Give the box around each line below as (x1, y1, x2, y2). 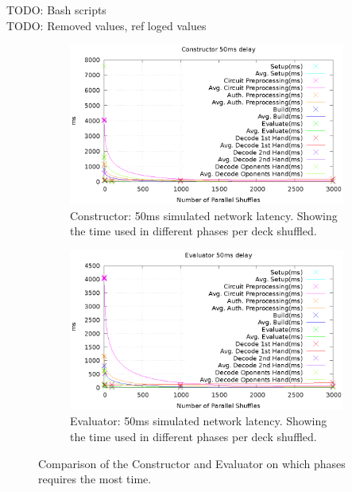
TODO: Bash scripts (6, 2, 106, 17)
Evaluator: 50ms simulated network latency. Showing (70, 413, 327, 429)
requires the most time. (38, 471, 152, 487)
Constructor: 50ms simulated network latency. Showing (70, 207, 338, 223)
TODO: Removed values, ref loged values (6, 17, 207, 33)
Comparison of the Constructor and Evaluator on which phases (38, 455, 346, 471)
